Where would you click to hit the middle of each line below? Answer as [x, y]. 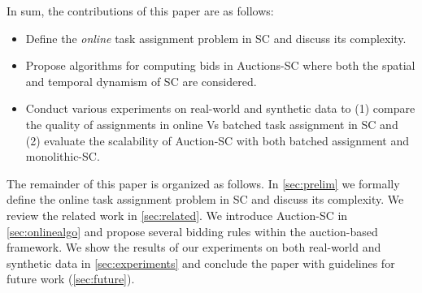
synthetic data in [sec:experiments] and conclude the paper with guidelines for [201, 263]
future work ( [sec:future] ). [71, 279]
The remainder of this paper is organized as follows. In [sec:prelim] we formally [203, 183]
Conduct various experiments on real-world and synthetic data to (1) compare [220, 108]
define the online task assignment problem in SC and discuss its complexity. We [205, 199]
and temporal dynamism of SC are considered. [141, 81]
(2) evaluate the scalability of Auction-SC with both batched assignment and [217, 140]
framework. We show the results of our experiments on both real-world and [194, 247]
